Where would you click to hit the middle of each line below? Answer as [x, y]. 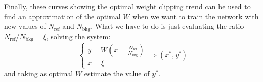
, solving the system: [79, 36]
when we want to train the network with [195, 16]
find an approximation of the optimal [62, 16]
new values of [25, 26]
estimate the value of [117, 73]
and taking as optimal [39, 73]
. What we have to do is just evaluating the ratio [167, 26]
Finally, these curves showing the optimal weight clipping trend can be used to [127, 6]
